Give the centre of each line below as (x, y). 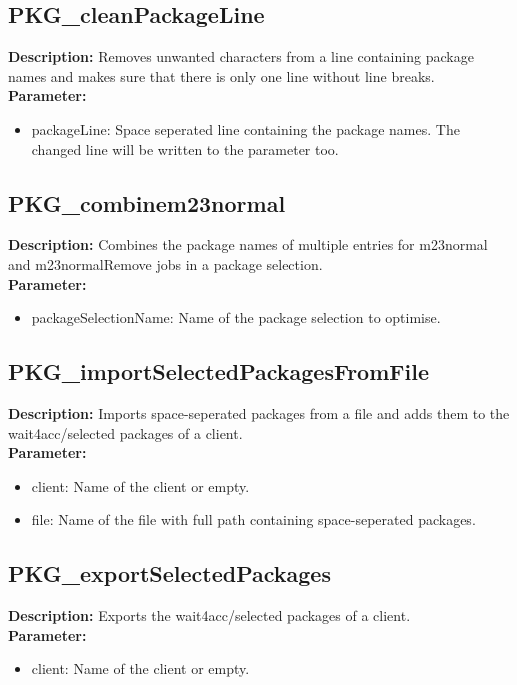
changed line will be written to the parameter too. (185, 148)
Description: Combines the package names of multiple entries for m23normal (248, 244)
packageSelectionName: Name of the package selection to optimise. (236, 317)
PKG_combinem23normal (147, 202)
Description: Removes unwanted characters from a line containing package (241, 56)
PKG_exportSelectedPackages (169, 573)
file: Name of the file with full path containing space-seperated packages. (253, 519)
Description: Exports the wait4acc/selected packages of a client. (209, 615)
